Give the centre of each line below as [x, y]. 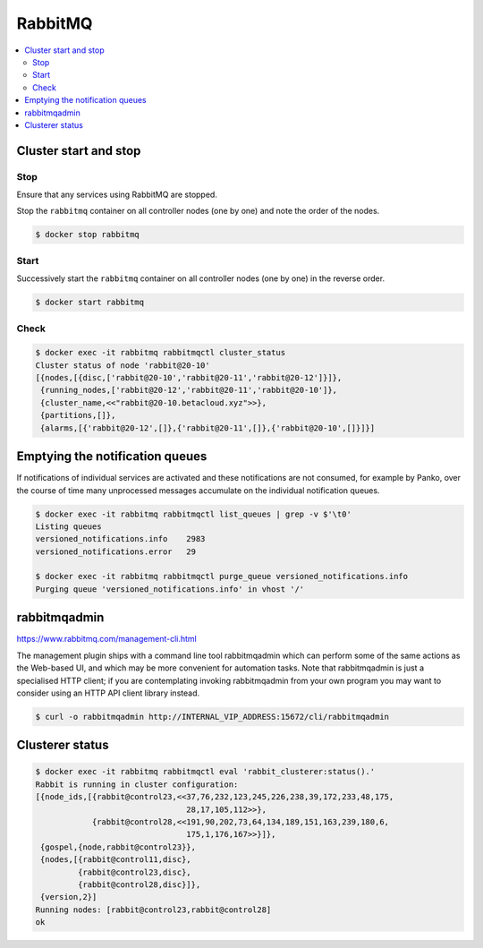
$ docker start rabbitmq [90, 303]
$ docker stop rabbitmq [88, 235]
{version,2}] [69, 897]
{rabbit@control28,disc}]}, [139, 885]
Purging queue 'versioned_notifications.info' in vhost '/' [170, 589]
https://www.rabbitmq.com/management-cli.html [106, 639]
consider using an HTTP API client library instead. [108, 693]
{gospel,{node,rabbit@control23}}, [119, 847]
